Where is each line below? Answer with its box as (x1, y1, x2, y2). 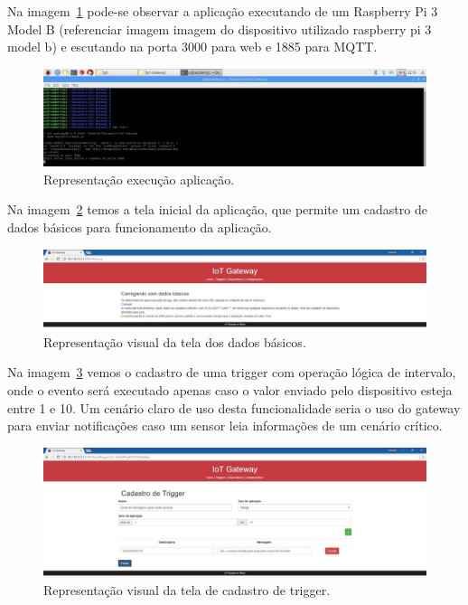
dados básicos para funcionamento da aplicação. (7, 218, 272, 237)
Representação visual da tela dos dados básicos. (43, 332, 306, 351)
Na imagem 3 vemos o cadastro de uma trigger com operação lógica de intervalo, (7, 363, 456, 382)
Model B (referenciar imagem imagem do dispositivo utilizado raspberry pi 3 (7, 19, 432, 38)
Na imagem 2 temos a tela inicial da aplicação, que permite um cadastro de (7, 200, 427, 219)
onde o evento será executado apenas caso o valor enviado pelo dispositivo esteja (7, 381, 453, 400)
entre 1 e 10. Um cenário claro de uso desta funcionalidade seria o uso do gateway (7, 398, 461, 417)
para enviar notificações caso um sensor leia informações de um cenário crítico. (7, 416, 443, 435)
